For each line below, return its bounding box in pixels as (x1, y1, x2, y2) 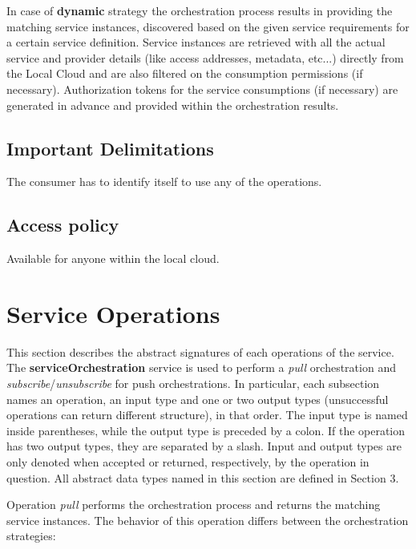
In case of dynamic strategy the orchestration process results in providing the (6, 2, 393, 18)
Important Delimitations (6, 135, 214, 160)
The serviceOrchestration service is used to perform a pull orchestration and (6, 359, 396, 376)
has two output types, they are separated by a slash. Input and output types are (6, 438, 402, 454)
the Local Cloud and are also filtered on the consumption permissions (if (6, 65, 363, 82)
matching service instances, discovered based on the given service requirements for (6, 18, 410, 34)
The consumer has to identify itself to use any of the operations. (6, 173, 322, 190)
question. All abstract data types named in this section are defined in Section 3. (6, 469, 399, 486)
